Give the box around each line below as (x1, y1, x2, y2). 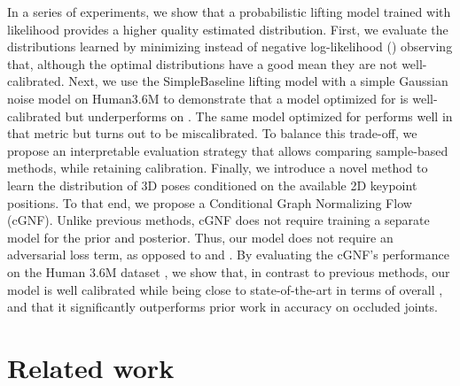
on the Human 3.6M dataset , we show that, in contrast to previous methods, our (7, 262, 450, 281)
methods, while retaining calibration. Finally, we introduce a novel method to (7, 158, 428, 177)
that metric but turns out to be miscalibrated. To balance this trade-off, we (7, 124, 417, 143)
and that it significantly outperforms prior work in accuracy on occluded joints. (7, 297, 438, 316)
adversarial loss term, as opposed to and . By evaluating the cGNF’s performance (7, 245, 449, 264)
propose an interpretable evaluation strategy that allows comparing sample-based (7, 141, 448, 159)
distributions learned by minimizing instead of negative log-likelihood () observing (7, 37, 453, 56)
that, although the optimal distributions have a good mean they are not (7, 54, 398, 73)
